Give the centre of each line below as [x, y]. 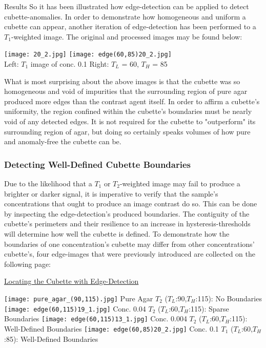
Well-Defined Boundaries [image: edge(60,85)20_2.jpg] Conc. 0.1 [111, 328]
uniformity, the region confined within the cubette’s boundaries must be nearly [128, 111]
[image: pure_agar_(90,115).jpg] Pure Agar [79, 298]
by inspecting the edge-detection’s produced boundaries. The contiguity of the [127, 213]
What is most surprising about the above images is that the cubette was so [122, 81]
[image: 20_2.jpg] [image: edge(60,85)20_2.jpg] [88, 55]
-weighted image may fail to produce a [180, 183]
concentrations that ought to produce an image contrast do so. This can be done [131, 204]
